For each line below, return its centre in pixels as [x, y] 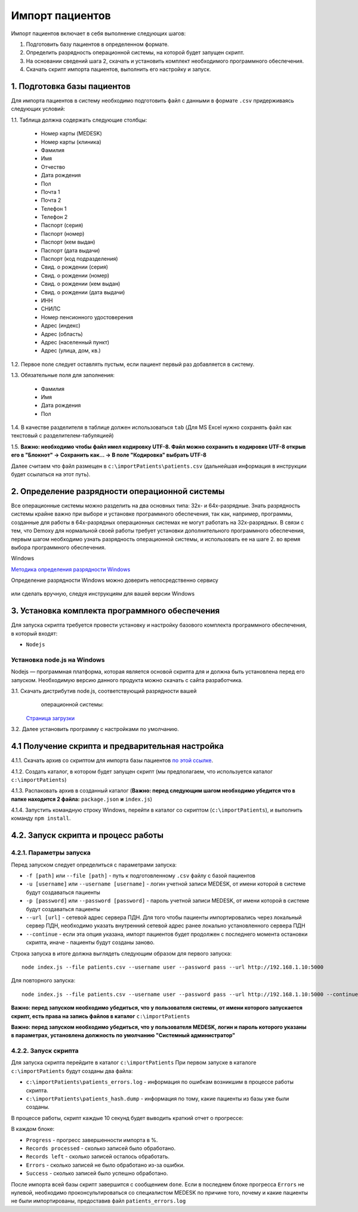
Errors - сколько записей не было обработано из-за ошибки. [105, 1165]
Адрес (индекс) [61, 326]
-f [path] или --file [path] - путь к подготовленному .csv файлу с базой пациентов [141, 876]
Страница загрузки [50, 718]
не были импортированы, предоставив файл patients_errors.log [98, 1201]
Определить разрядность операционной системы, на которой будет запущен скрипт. [135, 53]
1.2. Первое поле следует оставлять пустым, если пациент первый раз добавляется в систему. [133, 364]
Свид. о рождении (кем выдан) [81, 284]
